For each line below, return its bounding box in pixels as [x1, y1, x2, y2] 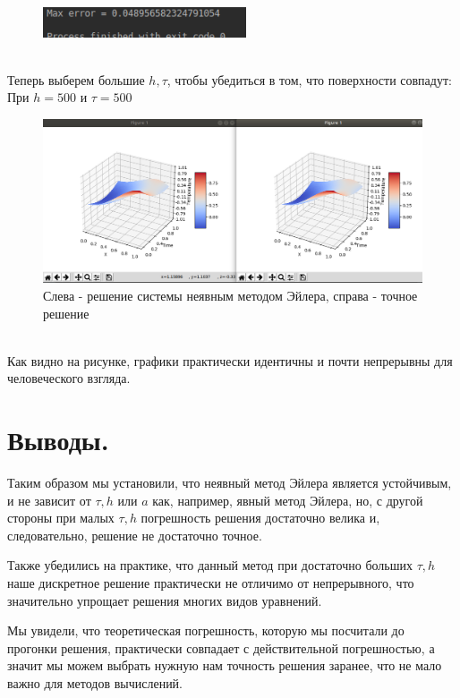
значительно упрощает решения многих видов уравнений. [7, 591, 322, 609]
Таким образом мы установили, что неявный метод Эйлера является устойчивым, [7, 473, 452, 492]
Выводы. [7, 421, 109, 458]
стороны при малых [7, 508, 115, 527]
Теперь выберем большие [7, 70, 145, 89]
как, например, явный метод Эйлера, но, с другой [152, 490, 423, 509]
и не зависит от [7, 490, 91, 509]
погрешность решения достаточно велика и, [141, 508, 380, 527]
